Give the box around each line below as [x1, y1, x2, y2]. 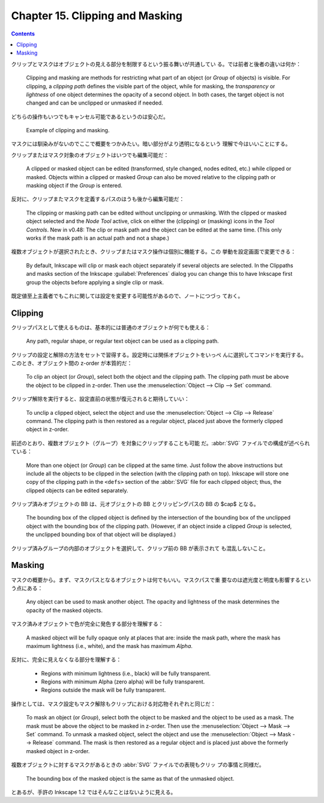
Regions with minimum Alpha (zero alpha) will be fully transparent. [41, 678, 205, 685]
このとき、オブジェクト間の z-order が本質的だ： [11, 359, 133, 367]
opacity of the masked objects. [26, 606, 103, 614]
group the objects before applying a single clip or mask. [26, 278, 164, 285]
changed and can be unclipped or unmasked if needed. [26, 99, 163, 106]
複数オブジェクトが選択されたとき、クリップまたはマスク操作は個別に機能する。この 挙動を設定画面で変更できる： [11, 248, 296, 255]
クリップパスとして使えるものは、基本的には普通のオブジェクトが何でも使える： [11, 323, 211, 331]
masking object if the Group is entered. [26, 182, 123, 189]
